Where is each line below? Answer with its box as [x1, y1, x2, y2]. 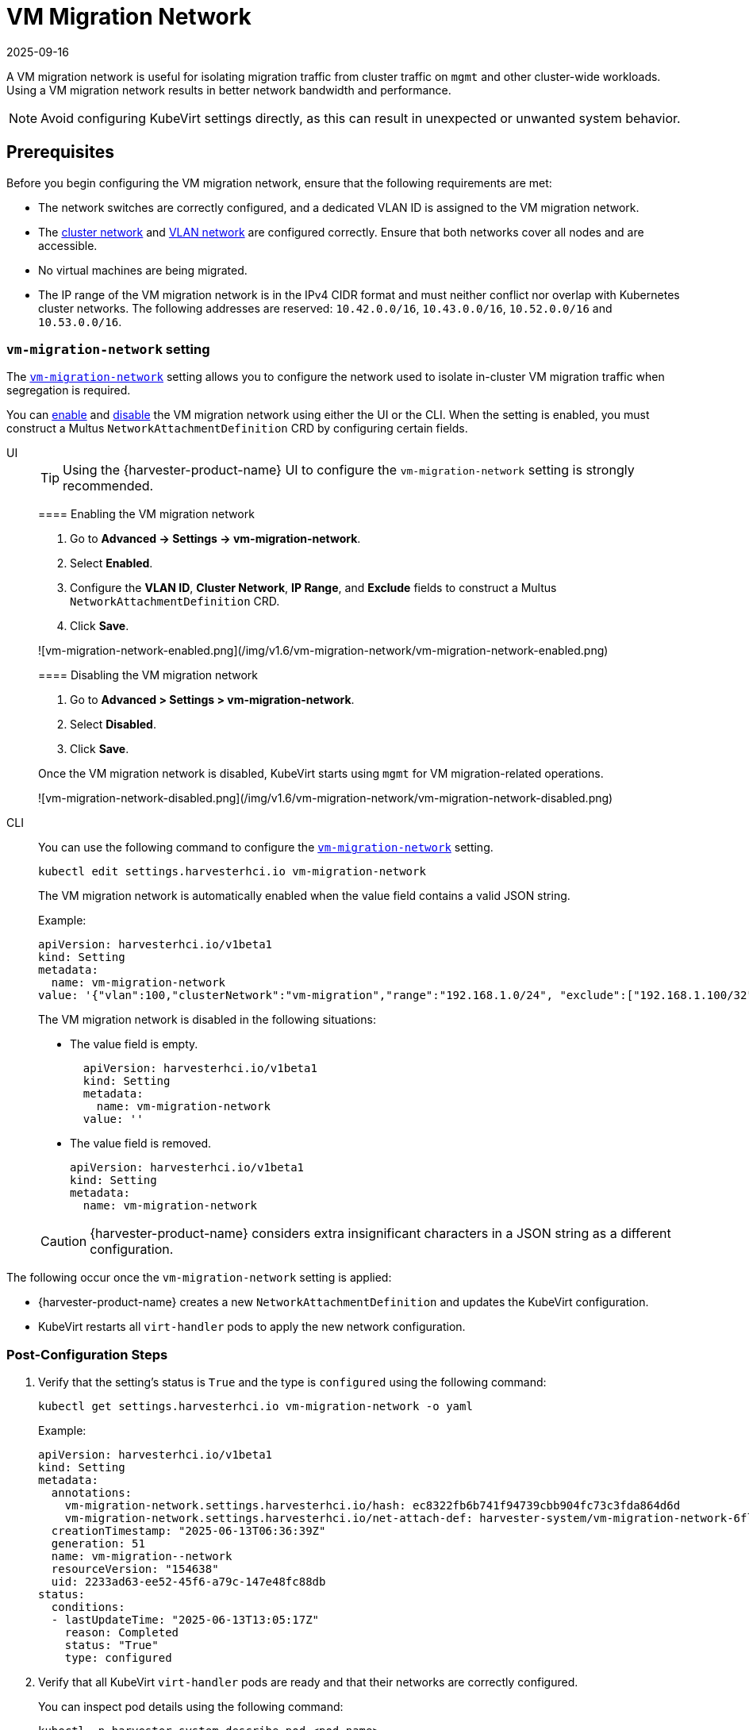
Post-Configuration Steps [6, 1346, 168, 1363]
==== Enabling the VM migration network [38, 507, 255, 521]
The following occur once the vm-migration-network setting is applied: [6, 1271, 392, 1285]
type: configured [64, 1651, 172, 1665]
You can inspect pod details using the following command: [38, 1700, 344, 1714]
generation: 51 [51, 1537, 145, 1551]
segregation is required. [6, 383, 131, 398]
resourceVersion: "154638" [51, 1563, 219, 1576]
